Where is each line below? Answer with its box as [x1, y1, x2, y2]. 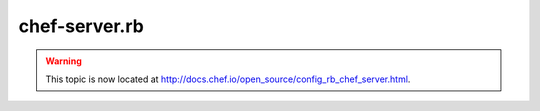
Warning [45, 55, 82, 67]
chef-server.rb [18, 15, 144, 37]
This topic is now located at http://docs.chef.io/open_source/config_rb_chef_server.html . [45, 73, 411, 85]
